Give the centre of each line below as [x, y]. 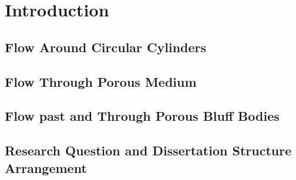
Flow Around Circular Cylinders [106, 47]
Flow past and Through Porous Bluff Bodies [142, 116]
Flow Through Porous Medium [101, 81]
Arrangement [46, 167]
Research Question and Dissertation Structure [148, 150]
